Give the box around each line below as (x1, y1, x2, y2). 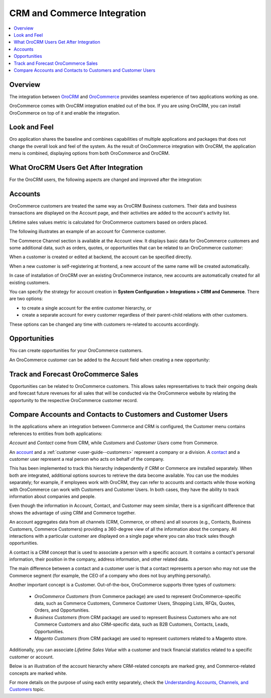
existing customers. (9, 279, 50, 285)
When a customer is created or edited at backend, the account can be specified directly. (9, 254, 192, 260)
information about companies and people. (9, 493, 96, 500)
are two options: (9, 295, 43, 302)
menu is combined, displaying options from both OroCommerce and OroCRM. (9, 150, 170, 156)
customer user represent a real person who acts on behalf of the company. (9, 456, 165, 462)
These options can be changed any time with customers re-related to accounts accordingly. (9, 321, 200, 327)
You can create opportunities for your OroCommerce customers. (9, 347, 143, 354)
